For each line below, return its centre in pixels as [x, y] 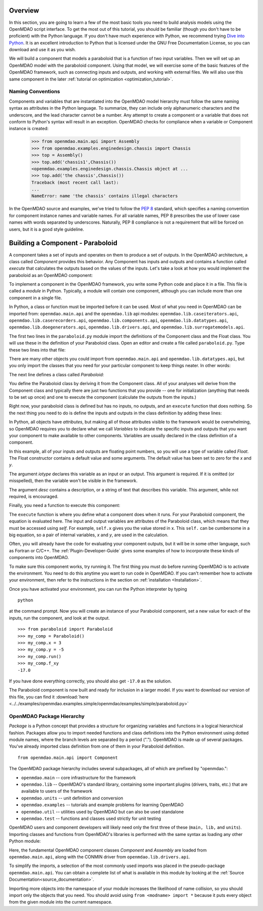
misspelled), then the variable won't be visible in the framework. [73, 481]
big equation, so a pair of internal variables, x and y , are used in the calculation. [89, 535]
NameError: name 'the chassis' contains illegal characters [105, 196]
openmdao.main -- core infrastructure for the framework [78, 777]
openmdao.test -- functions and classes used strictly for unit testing [91, 818]
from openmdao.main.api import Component [68, 757]
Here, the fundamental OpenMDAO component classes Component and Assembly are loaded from [108, 850]
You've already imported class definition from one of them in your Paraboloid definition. [97, 746]
